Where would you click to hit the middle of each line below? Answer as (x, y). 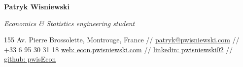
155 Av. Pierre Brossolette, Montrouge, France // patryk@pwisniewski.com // (122, 40)
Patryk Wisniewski (37, 6)
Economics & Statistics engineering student (69, 23)
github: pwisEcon (30, 59)
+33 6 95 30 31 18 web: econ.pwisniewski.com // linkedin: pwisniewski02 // (119, 49)
